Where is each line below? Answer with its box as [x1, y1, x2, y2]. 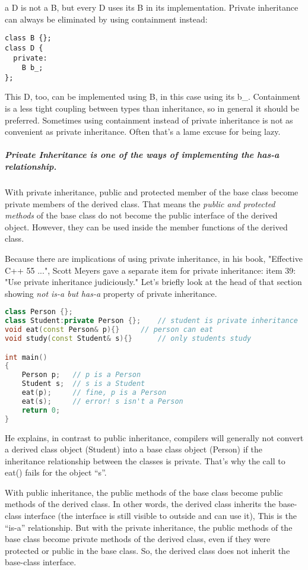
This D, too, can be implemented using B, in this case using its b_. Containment [5, 90, 300, 103]
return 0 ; [21, 406, 61, 414]
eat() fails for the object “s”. [5, 466, 107, 479]
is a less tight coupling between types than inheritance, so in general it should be [5, 102, 299, 115]
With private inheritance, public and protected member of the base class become [5, 186, 299, 198]
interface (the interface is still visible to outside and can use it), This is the [24, 509, 297, 522]
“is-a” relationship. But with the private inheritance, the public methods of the [5, 521, 293, 533]
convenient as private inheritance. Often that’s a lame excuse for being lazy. [5, 125, 281, 138]
